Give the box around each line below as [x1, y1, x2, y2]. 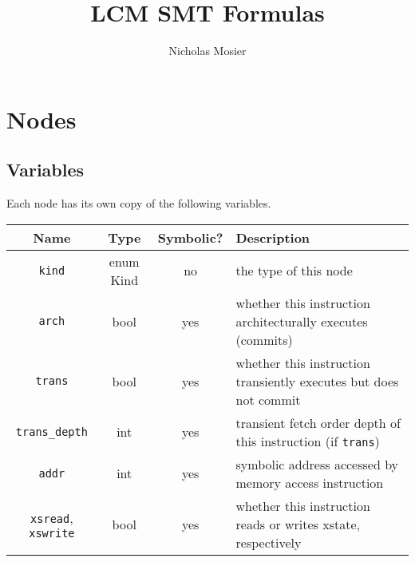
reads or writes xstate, [235, 514, 360, 533]
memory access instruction [235, 473, 384, 492]
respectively [235, 532, 302, 552]
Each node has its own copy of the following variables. [6, 195, 271, 212]
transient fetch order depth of [235, 413, 401, 432]
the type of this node [235, 261, 353, 280]
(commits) [235, 330, 293, 349]
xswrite [29, 526, 75, 540]
